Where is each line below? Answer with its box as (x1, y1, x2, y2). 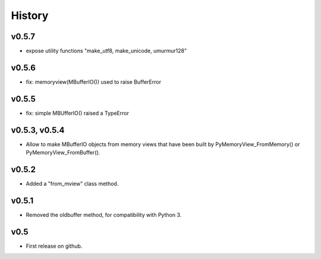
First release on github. (26, 242, 83, 249)
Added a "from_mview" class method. (26, 180, 119, 187)
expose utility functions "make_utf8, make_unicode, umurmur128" (26, 48, 187, 55)
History (11, 9, 49, 22)
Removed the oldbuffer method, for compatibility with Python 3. (26, 211, 182, 218)
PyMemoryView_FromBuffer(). (26, 149, 100, 156)
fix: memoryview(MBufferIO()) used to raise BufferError (26, 78, 162, 86)
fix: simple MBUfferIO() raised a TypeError (26, 109, 129, 116)
